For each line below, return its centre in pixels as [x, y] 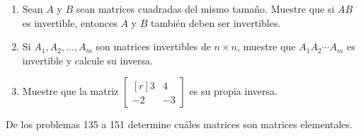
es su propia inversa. [233, 91]
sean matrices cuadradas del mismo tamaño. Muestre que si [205, 8]
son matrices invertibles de [153, 46]
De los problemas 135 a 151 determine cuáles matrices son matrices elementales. [179, 124]
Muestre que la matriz [70, 91]
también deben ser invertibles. [216, 22]
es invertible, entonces [70, 22]
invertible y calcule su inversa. [87, 60]
